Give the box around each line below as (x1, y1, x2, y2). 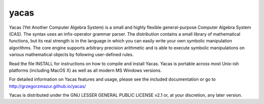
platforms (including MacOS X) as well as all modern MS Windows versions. (9, 67, 162, 73)
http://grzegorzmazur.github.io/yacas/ (9, 83, 86, 89)
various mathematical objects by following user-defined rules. (9, 52, 134, 58)
